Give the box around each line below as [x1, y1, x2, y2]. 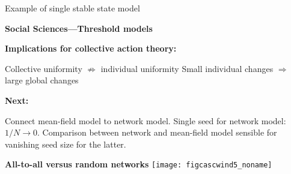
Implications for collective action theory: [5, 42, 177, 55]
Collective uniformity [5, 62, 82, 74]
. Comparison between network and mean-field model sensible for [37, 126, 277, 139]
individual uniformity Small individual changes [100, 62, 274, 74]
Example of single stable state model [5, 2, 140, 14]
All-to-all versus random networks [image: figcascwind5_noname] [5, 158, 272, 170]
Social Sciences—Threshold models [5, 22, 153, 34]
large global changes [5, 74, 79, 86]
